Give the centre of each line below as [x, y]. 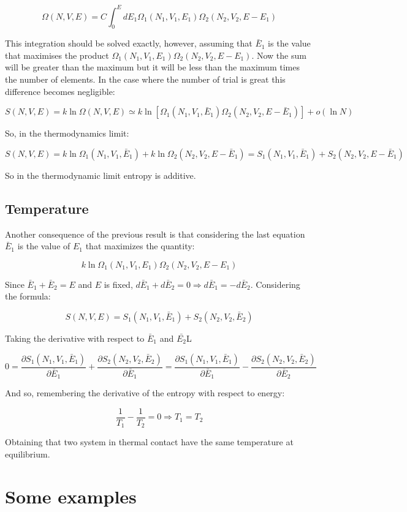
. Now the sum [279, 55]
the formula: [28, 296]
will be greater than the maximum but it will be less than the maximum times [152, 67]
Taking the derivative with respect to [75, 338]
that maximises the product [57, 55]
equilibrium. [28, 454]
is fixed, [118, 284]
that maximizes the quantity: [140, 246]
